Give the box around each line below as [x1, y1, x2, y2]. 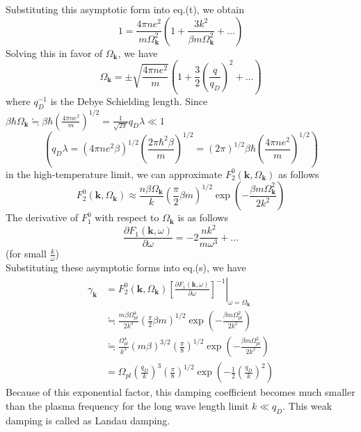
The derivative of [6, 210, 79, 225]
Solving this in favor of [6, 45, 103, 60]
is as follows [177, 210, 228, 225]
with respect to [95, 210, 159, 225]
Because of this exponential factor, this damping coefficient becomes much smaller [6, 385, 355, 399]
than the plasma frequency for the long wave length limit [6, 398, 249, 413]
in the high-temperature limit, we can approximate [6, 166, 223, 181]
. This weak [282, 398, 332, 413]
